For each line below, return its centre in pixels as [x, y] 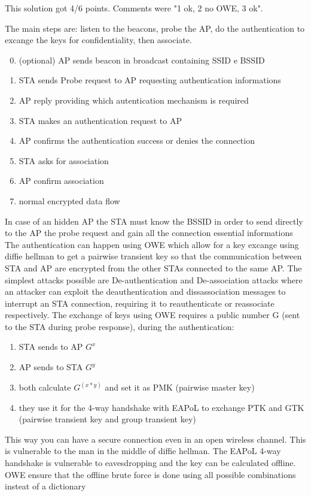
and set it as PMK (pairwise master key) [180, 387]
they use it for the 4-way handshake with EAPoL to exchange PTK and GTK [161, 407]
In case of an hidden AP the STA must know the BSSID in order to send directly [154, 221]
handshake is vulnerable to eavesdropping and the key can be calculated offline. [150, 463]
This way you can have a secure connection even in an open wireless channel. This [155, 439]
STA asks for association [64, 160]
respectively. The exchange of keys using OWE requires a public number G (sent [153, 315]
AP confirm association [61, 181]
